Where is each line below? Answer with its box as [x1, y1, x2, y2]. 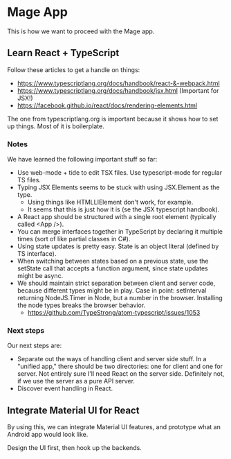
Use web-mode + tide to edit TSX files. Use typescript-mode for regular [17, 168, 223, 177]
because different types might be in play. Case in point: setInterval [17, 286, 207, 295]
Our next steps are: [7, 341, 62, 350]
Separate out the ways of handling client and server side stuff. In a [17, 355, 207, 363]
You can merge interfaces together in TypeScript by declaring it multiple [17, 227, 223, 236]
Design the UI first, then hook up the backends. [7, 444, 142, 452]
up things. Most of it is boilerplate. [7, 122, 105, 130]
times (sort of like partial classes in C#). [17, 235, 131, 243]
